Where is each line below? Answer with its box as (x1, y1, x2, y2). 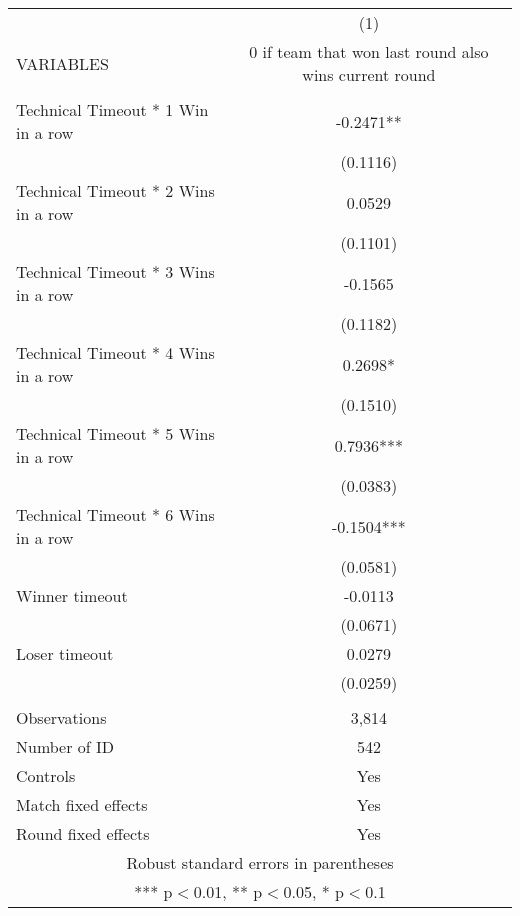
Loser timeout (16, 642, 114, 665)
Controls (16, 764, 76, 787)
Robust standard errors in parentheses (126, 851, 394, 874)
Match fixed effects (16, 793, 148, 816)
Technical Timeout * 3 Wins (16, 260, 215, 283)
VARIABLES (16, 51, 109, 75)
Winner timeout (16, 584, 128, 607)
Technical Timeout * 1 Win (16, 98, 209, 121)
